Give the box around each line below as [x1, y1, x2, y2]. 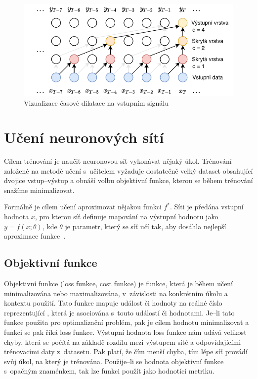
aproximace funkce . [4, 231, 66, 241]
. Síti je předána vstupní [170, 201, 244, 212]
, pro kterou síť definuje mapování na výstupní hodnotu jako [35, 211, 218, 221]
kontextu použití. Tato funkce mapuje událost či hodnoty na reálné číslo [4, 298, 222, 308]
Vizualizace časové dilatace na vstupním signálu [24, 98, 169, 108]
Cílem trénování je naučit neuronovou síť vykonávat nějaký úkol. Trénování [4, 156, 232, 166]
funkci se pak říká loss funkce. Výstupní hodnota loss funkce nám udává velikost [4, 326, 247, 337]
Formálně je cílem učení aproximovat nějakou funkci [4, 201, 162, 212]
